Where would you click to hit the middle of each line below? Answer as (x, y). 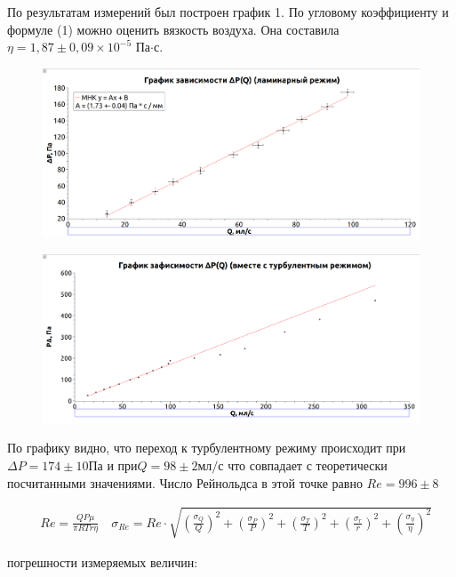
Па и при (113, 467)
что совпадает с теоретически (308, 465)
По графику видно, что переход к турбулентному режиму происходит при (207, 448)
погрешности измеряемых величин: (103, 561)
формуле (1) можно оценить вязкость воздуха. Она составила (173, 29)
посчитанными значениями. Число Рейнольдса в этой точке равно (185, 482)
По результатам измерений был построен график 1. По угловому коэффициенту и (228, 12)
